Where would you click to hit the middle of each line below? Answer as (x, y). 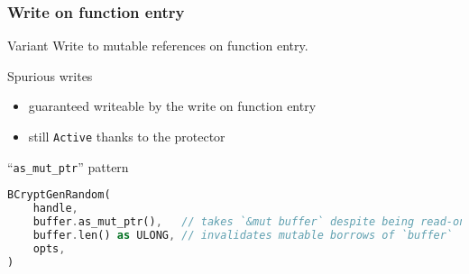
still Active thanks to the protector (127, 136)
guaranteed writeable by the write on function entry (172, 106)
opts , (49, 248)
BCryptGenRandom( (59, 195)
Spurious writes (50, 75)
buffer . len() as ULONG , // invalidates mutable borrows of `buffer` (243, 235)
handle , (55, 209)
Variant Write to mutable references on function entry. (158, 46)
